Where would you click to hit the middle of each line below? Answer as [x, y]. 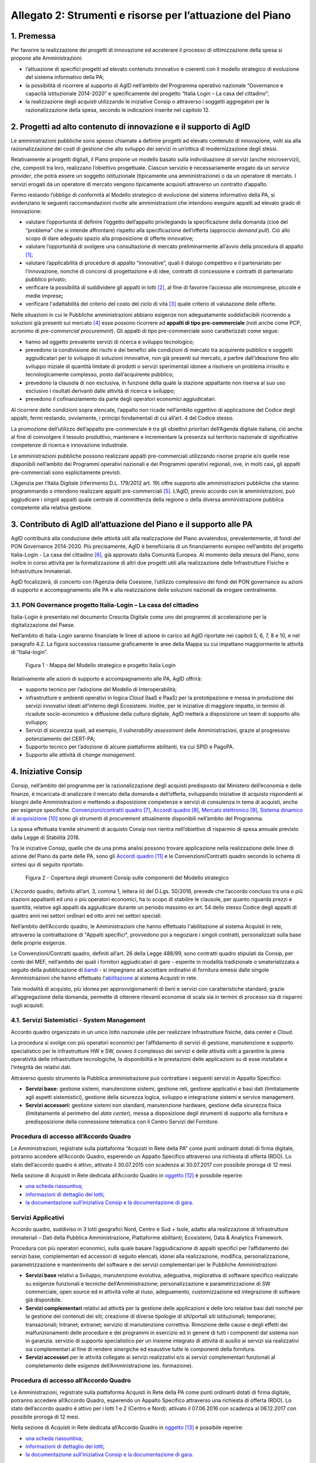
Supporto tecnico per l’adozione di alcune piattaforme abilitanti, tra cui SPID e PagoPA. [130, 747]
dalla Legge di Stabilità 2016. [45, 837]
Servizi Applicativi [37, 1217]
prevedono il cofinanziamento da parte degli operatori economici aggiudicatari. [121, 399]
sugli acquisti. [28, 1005]
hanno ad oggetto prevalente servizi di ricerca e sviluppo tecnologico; [110, 342]
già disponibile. [44, 1300]
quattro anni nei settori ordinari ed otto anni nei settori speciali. [86, 915]
